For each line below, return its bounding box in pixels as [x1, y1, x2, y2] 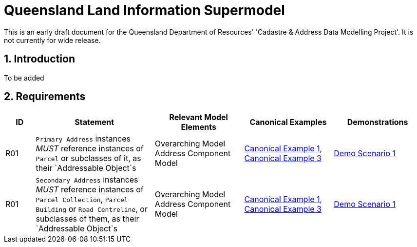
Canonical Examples [249, 117, 327, 127]
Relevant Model [169, 112, 228, 123]
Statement [75, 117, 114, 127]
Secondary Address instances [36, 175, 138, 185]
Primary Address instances [36, 134, 131, 144]
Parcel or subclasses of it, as [36, 153, 141, 164]
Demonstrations [347, 117, 408, 127]
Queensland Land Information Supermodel [4, 2, 285, 19]
